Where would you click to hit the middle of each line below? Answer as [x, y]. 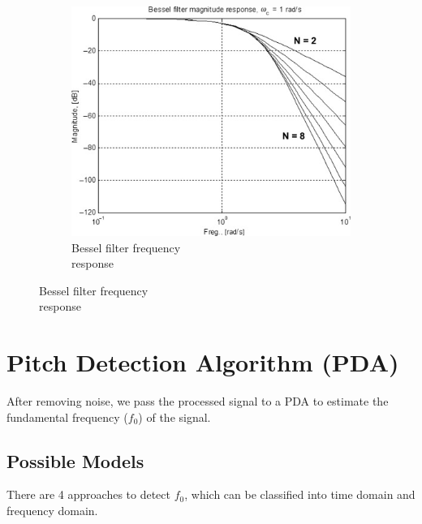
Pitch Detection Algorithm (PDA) [203, 362]
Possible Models [75, 460]
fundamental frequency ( [67, 417]
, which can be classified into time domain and [300, 494]
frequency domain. [52, 511]
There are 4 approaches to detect [88, 494]
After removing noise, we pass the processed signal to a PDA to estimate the [198, 401]
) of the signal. [174, 417]
